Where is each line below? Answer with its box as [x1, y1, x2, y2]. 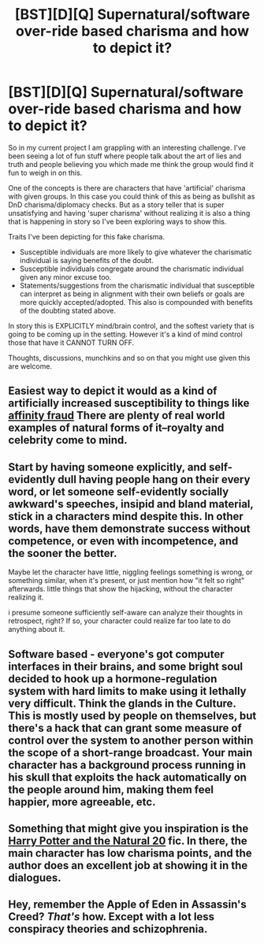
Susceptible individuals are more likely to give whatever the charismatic [19, 247, 252, 257]
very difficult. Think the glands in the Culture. [8, 696, 236, 710]
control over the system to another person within [8, 733, 254, 747]
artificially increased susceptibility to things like [8, 396, 250, 410]
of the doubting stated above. [19, 306, 117, 315]
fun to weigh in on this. [8, 168, 83, 177]
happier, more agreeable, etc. [8, 795, 156, 808]
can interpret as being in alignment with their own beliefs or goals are [19, 289, 245, 299]
